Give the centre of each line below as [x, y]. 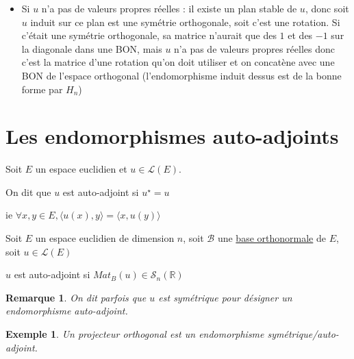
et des [300, 35]
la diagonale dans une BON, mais [92, 48]
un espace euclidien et [81, 169]
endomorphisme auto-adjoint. [67, 311]
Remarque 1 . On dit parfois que [76, 297]
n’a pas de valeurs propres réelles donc [254, 48]
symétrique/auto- [303, 334]
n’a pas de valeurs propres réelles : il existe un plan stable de [169, 8]
